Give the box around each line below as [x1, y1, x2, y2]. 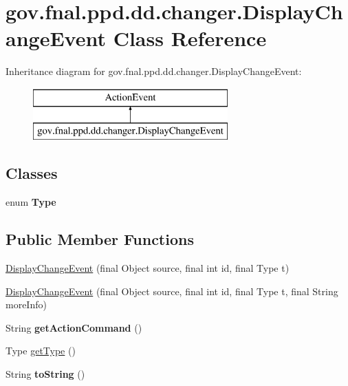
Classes [6, 162, 58, 184]
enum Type [6, 195, 56, 209]
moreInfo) [6, 297, 47, 312]
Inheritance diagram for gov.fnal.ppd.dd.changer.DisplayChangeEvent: [6, 64, 302, 78]
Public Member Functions [6, 228, 194, 250]
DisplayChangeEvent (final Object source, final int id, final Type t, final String [6, 283, 338, 298]
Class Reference [113, 24, 267, 52]
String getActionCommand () [6, 320, 142, 334]
